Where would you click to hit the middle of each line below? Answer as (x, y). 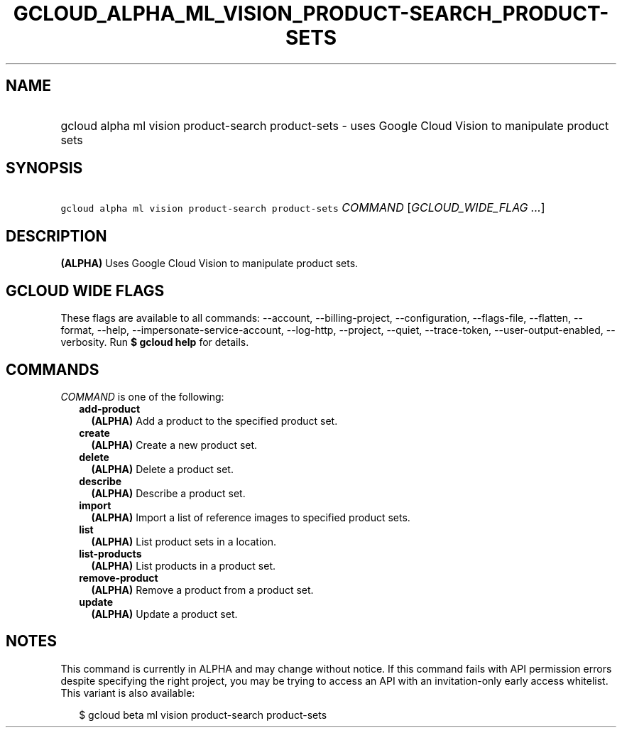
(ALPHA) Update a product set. (164, 614)
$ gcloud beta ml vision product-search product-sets (203, 715)
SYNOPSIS (44, 168)
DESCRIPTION (56, 236)
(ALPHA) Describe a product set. (168, 493)
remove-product (119, 577)
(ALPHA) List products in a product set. (184, 565)
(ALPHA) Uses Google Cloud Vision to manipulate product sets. (209, 264)
